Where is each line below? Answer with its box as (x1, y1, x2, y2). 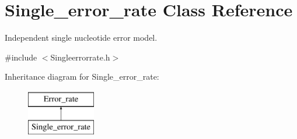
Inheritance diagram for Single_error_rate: (5, 70, 159, 83)
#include (5, 51, 37, 63)
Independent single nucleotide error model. (5, 31, 158, 44)
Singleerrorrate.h (50, 51, 110, 63)
